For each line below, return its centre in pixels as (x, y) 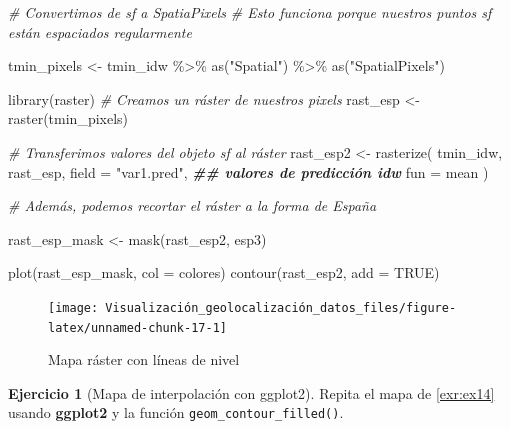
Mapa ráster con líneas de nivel (144, 359)
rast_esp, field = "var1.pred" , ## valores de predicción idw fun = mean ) (248, 171)
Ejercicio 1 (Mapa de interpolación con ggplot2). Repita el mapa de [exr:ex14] (251, 392)
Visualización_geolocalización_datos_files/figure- (281, 307)
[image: (73, 307)
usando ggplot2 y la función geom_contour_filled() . (176, 412)
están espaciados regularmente (100, 31)
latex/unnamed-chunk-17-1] (137, 327)
